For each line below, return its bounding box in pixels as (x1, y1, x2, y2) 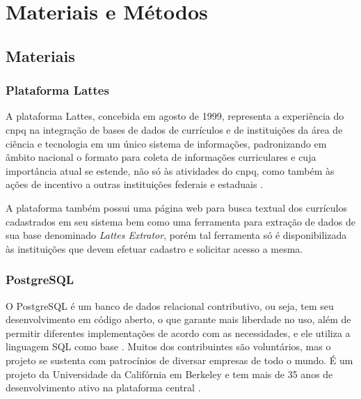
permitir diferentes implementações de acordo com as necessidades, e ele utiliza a (6, 325, 351, 340)
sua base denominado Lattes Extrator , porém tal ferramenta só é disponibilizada (6, 228, 347, 242)
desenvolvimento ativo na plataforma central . (6, 380, 201, 395)
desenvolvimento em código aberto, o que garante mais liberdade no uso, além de (6, 312, 351, 327)
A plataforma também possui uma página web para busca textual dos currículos (6, 200, 347, 214)
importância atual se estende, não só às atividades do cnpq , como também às (6, 163, 335, 178)
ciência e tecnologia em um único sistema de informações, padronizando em (6, 136, 327, 150)
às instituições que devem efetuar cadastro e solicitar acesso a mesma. (6, 241, 303, 256)
